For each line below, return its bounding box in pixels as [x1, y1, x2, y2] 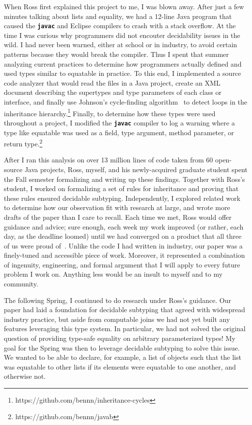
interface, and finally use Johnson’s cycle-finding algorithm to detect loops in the [4, 97, 247, 106]
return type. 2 [4, 137, 43, 148]
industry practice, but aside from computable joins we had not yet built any [4, 314, 230, 324]
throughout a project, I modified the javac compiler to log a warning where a [4, 117, 235, 127]
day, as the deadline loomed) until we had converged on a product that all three [4, 231, 242, 241]
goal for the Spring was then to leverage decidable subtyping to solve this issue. [4, 342, 240, 353]
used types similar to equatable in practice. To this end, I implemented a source [4, 68, 241, 78]
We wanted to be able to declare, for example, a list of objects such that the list [4, 352, 241, 362]
